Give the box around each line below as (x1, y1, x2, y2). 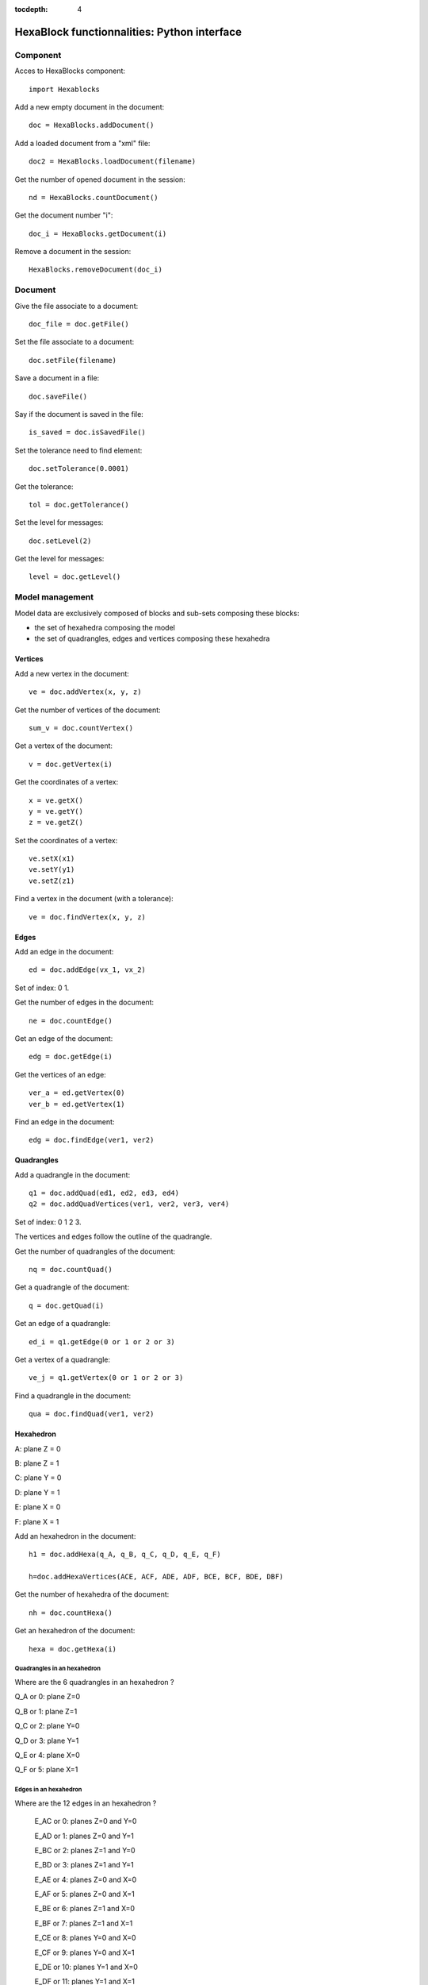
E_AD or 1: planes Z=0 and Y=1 (34, 1831, 134, 1840)
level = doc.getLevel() (29, 572, 121, 581)
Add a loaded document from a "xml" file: (14, 138, 151, 148)
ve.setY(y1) (29, 865, 75, 874)
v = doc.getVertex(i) (29, 759, 113, 769)
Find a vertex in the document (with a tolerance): (14, 894, 174, 904)
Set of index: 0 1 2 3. (14, 1217, 82, 1227)
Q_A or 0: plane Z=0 (14, 1692, 81, 1702)
